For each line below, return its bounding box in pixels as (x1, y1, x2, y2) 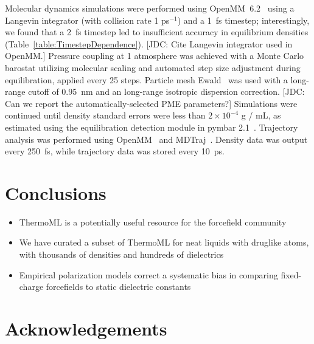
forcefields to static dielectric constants (46, 280, 191, 293)
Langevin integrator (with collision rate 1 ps (5, 13, 170, 26)
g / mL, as (241, 109, 281, 122)
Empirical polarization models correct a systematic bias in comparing (19, 268, 278, 281)
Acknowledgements (5, 316, 167, 340)
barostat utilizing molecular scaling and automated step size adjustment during (5, 61, 301, 74)
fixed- (281, 268, 302, 281)
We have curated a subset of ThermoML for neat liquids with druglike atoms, (19, 236, 309, 249)
